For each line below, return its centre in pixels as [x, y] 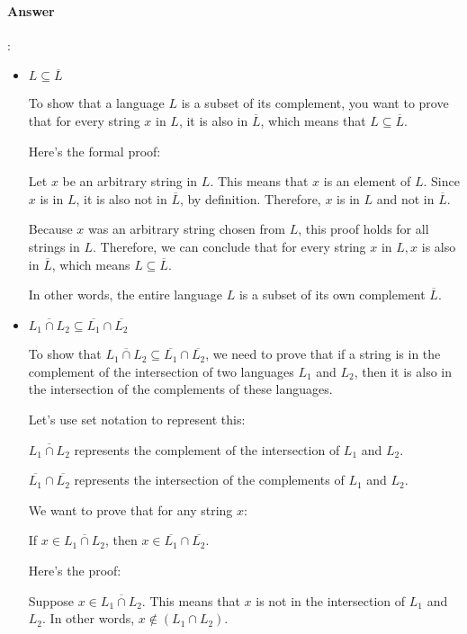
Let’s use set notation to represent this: [137, 419]
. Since [441, 181]
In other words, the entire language [126, 295]
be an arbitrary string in [130, 181]
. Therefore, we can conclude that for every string [229, 246]
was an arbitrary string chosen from [187, 229]
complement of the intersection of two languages [161, 371]
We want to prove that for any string [130, 509]
